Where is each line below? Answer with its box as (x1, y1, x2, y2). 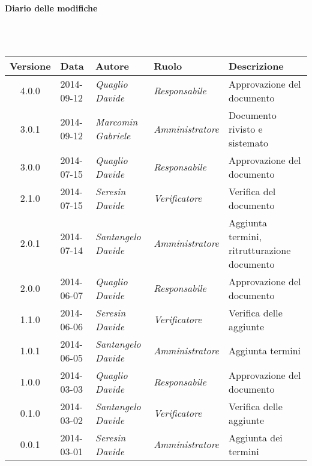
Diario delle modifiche (5, 2, 98, 14)
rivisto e (228, 121, 263, 136)
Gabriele (95, 129, 131, 143)
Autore (95, 58, 130, 73)
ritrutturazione (228, 243, 291, 257)
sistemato (228, 135, 268, 150)
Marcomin (95, 115, 138, 129)
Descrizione (228, 58, 284, 73)
